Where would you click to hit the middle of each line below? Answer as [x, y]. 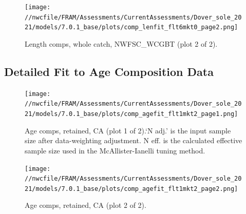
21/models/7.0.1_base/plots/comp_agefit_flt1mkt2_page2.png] [131, 189]
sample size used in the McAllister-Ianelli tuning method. [115, 150]
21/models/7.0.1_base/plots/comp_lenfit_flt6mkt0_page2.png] [131, 27]
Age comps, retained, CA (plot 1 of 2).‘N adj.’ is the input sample [128, 130]
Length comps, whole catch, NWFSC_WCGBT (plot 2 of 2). [121, 43]
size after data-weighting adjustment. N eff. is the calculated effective [134, 140]
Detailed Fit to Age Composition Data [109, 71]
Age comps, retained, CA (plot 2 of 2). [86, 205]
